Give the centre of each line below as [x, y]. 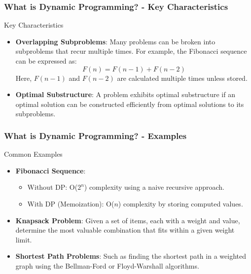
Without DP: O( [53, 187]
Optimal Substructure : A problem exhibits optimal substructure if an [125, 94]
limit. [24, 239]
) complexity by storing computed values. [180, 203]
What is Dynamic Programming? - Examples [95, 135]
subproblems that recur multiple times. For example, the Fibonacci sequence [131, 51]
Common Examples [33, 154]
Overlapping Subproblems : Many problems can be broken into [115, 41]
